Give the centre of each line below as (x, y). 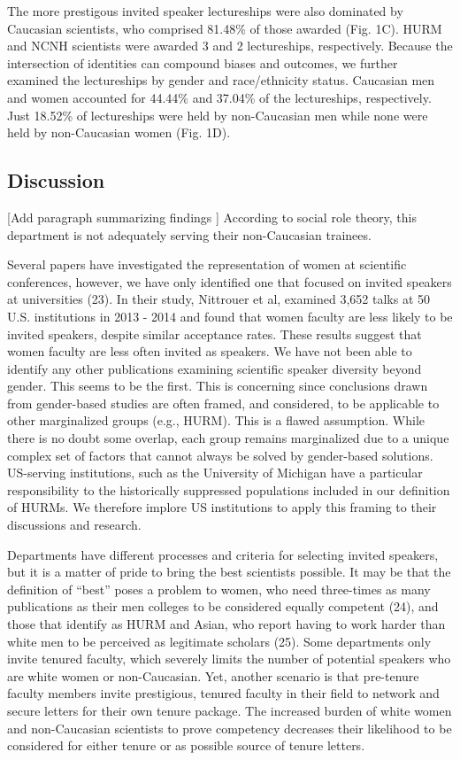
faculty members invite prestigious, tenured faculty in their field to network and (223, 693)
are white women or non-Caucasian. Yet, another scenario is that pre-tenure (213, 675)
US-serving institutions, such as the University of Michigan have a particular (215, 473)
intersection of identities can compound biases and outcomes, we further (203, 62)
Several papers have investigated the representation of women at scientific (207, 264)
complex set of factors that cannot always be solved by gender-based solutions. (220, 455)
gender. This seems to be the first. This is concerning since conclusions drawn (218, 386)
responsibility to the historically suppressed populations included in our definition (229, 489)
